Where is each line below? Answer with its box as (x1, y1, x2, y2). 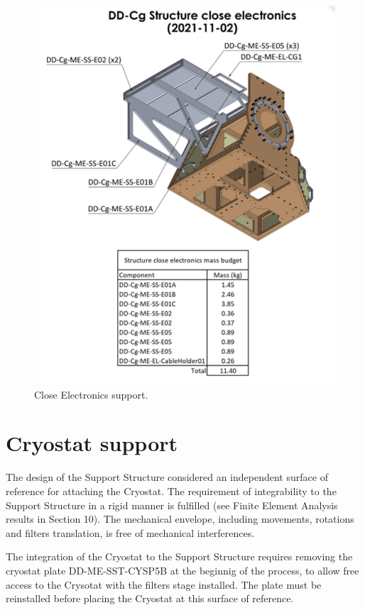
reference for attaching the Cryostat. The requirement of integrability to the (6, 483, 337, 498)
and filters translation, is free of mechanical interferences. (6, 525, 255, 540)
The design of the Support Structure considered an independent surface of (6, 470, 328, 484)
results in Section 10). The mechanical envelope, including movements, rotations (6, 511, 354, 526)
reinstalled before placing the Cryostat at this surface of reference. (6, 591, 294, 606)
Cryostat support (6, 428, 178, 457)
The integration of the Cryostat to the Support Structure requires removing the (6, 549, 353, 564)
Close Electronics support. (34, 387, 148, 401)
